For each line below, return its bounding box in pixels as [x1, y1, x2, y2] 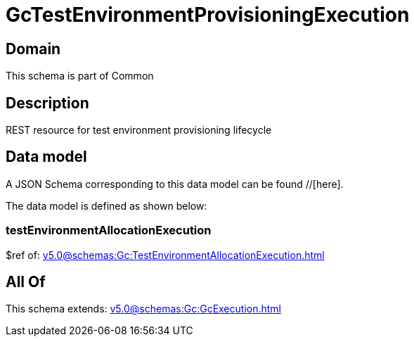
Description [6, 94, 89, 112]
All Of [6, 273, 46, 291]
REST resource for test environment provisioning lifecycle [6, 124, 272, 137]
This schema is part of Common [6, 70, 154, 82]
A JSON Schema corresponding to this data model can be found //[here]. [6, 177, 344, 190]
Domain [6, 39, 61, 58]
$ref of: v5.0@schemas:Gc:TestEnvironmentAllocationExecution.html [6, 248, 325, 261]
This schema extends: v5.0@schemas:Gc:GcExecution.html [6, 303, 281, 315]
